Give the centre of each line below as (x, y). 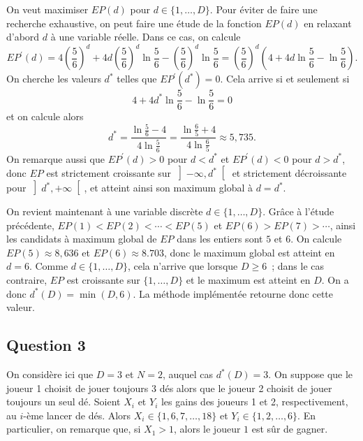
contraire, (27, 280)
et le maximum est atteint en (248, 280)
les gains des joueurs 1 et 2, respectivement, (254, 402)
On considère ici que (50, 374)
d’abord (23, 37)
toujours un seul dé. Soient (64, 402)
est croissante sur (103, 280)
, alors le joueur (207, 429)
